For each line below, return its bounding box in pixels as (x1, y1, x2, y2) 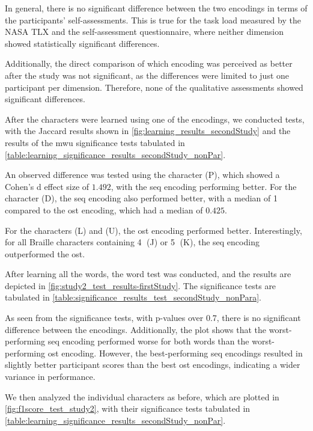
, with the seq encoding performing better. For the (111, 180, 297, 192)
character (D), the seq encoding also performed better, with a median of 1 (5, 192, 278, 204)
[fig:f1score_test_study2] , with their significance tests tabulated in (5, 402, 251, 415)
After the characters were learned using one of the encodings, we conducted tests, (5, 112, 305, 125)
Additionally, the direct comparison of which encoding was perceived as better (5, 57, 293, 70)
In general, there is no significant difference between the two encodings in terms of (5, 2, 308, 14)
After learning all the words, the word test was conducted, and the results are (5, 267, 291, 280)
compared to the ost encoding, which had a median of (5, 203, 203, 216)
